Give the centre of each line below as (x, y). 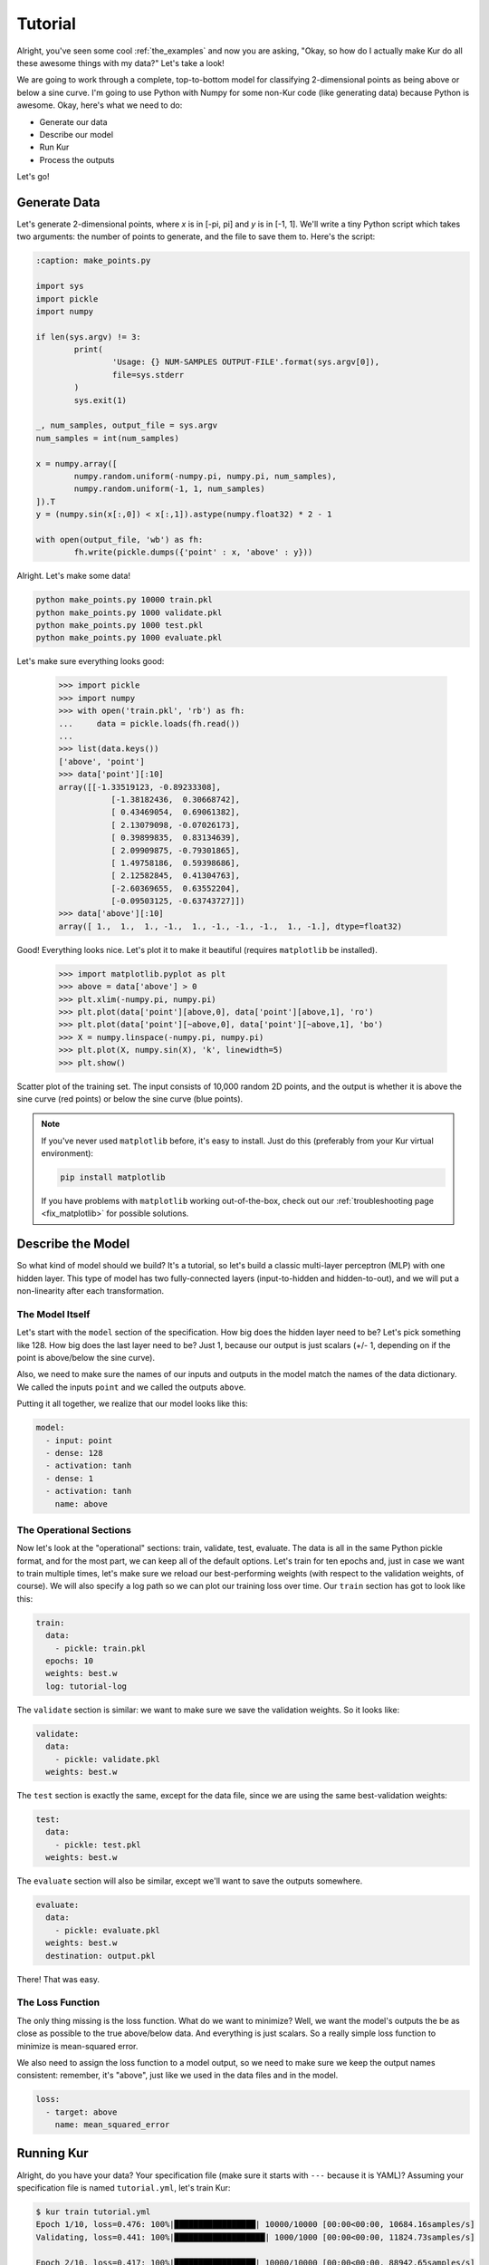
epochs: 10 (70, 1661)
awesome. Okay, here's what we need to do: (100, 105)
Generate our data (73, 121)
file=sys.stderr (148, 375)
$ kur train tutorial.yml (93, 2212)
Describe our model (76, 134)
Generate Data (58, 202)
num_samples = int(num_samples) (108, 438)
